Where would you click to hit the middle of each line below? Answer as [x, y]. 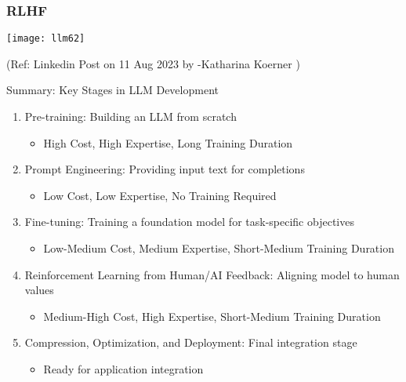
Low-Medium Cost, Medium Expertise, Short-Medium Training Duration [219, 248]
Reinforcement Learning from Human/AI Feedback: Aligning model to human [212, 274]
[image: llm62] [46, 39]
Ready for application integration [123, 369]
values [39, 290]
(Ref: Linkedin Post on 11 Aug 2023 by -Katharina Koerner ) [153, 63]
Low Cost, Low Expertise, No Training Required [160, 195]
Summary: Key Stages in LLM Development [112, 90]
